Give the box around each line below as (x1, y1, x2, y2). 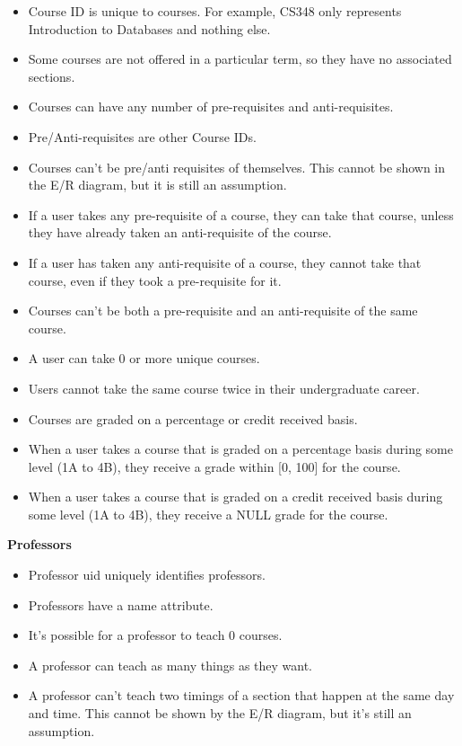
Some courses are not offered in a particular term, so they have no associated (28, 49, 452, 68)
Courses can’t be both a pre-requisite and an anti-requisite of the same (28, 301, 418, 320)
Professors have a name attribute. (28, 595, 214, 614)
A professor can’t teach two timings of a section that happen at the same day (28, 686, 455, 705)
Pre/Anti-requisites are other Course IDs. (28, 127, 257, 146)
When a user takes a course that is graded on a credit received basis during (28, 487, 443, 506)
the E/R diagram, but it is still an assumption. (28, 175, 287, 194)
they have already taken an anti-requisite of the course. (28, 223, 332, 242)
